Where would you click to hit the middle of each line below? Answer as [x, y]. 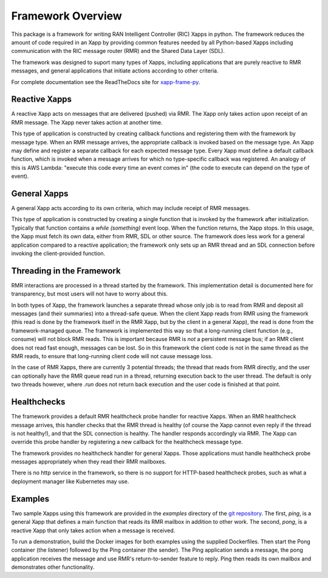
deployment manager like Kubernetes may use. [70, 481]
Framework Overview [67, 16]
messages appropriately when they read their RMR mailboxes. [89, 462]
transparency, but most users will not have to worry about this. [90, 294]
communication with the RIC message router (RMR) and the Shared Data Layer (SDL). [118, 51]
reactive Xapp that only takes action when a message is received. [93, 530]
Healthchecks [38, 402]
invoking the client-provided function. [58, 253]
